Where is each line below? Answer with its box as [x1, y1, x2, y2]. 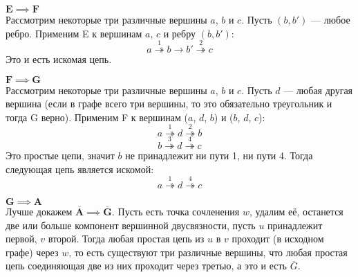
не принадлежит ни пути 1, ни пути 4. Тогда [125, 148, 313, 162]
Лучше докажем [6, 204, 73, 218]
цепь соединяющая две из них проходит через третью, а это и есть [6, 258, 287, 273]
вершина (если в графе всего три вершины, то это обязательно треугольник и [6, 96, 332, 111]
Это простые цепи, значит [6, 148, 115, 162]
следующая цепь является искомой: [6, 161, 154, 176]
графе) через [6, 244, 59, 259]
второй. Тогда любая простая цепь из [48, 231, 205, 246]
